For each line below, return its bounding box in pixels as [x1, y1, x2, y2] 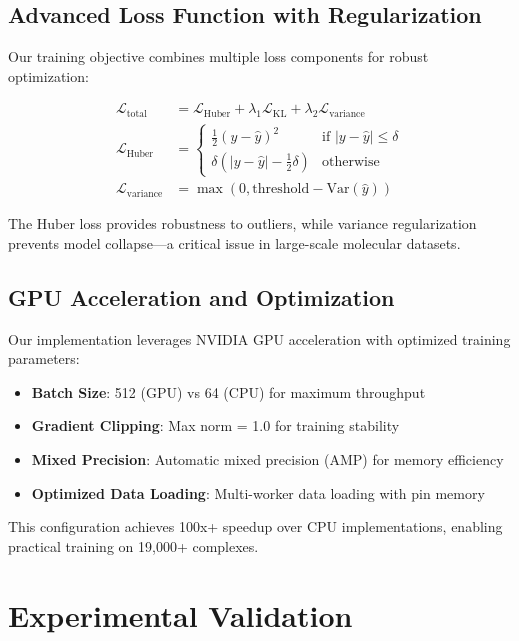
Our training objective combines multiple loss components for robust [8, 46, 429, 67]
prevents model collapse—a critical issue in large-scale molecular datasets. [8, 232, 461, 253]
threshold [252, 182, 310, 197]
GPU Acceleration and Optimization [8, 281, 395, 312]
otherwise [322, 154, 380, 169]
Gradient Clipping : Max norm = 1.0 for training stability [31, 415, 400, 436]
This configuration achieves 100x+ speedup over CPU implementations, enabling [8, 516, 503, 537]
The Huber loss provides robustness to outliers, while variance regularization [8, 213, 477, 234]
